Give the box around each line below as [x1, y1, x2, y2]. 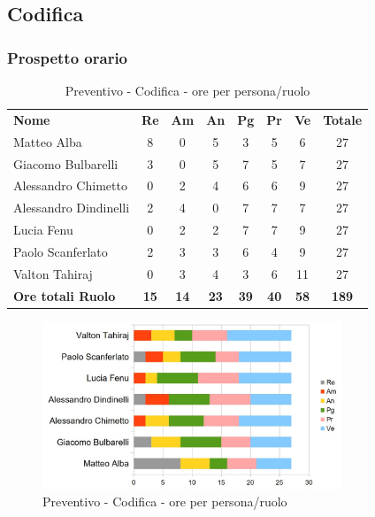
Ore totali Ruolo [13, 286, 116, 305]
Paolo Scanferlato [13, 242, 108, 260]
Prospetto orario [7, 46, 128, 68]
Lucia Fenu [13, 220, 73, 239]
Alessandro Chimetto [13, 176, 127, 195]
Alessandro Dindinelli [13, 198, 130, 217]
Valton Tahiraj [13, 264, 93, 282]
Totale [323, 110, 363, 128]
